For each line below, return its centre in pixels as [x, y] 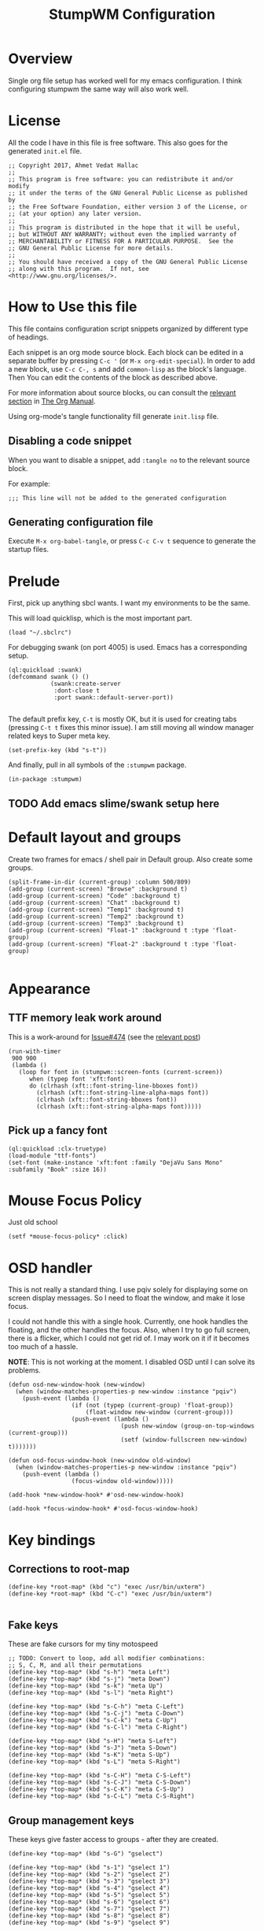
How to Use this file [73, 307]
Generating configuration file [81, 523]
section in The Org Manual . [52, 401]
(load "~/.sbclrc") [40, 633]
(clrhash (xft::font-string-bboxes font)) [107, 1099]
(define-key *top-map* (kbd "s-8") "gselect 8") [89, 1916]
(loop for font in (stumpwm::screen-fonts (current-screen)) [121, 1072]
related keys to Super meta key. [59, 736]
